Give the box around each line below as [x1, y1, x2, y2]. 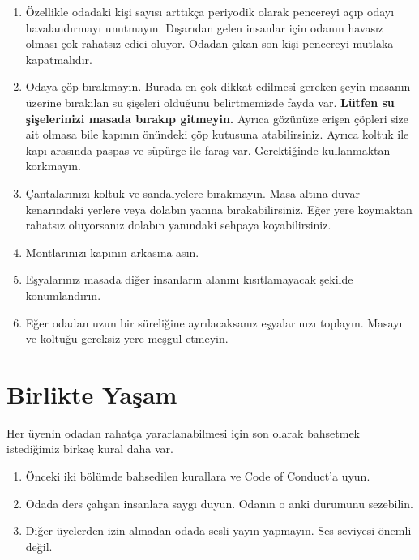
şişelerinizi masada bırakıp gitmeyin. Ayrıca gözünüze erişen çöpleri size [25, 109, 409, 126]
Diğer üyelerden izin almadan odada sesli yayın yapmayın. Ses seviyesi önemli [25, 522, 412, 539]
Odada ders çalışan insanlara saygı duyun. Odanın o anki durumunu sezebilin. [25, 494, 413, 511]
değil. [25, 537, 53, 554]
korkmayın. [25, 157, 81, 174]
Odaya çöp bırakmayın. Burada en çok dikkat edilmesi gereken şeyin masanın [25, 78, 411, 95]
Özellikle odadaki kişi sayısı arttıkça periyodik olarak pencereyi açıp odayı [25, 3, 395, 19]
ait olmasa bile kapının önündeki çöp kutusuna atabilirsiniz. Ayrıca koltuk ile [25, 126, 409, 143]
